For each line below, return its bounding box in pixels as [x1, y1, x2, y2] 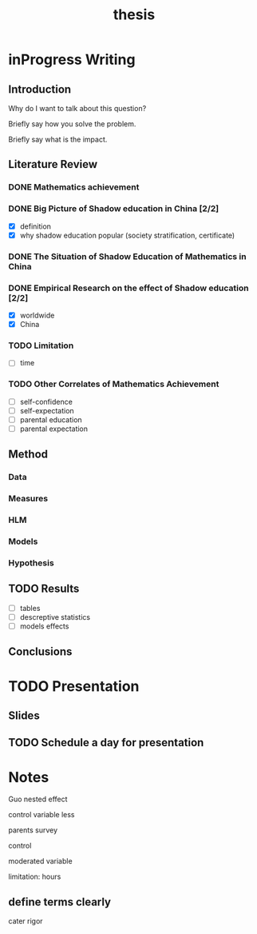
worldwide [19, 310, 55, 320]
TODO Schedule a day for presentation [8, 736, 204, 749]
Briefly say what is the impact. [8, 134, 108, 144]
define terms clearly [8, 895, 112, 908]
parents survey [8, 825, 58, 835]
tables [19, 603, 41, 613]
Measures [8, 493, 49, 505]
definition [19, 222, 52, 231]
